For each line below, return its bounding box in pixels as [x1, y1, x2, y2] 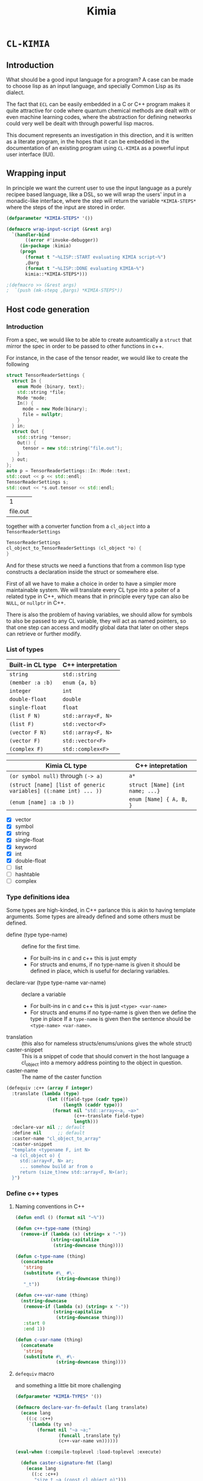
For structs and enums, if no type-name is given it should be [30, 961, 181, 968]
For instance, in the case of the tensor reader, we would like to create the [6, 355, 188, 361]
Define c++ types [6, 1189, 59, 1197]
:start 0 [23, 1320, 45, 1326]
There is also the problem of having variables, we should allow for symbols [6, 611, 193, 618]
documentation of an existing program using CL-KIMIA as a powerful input [6, 144, 189, 152]
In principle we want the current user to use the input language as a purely [6, 184, 192, 191]
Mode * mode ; [17, 394, 47, 401]
